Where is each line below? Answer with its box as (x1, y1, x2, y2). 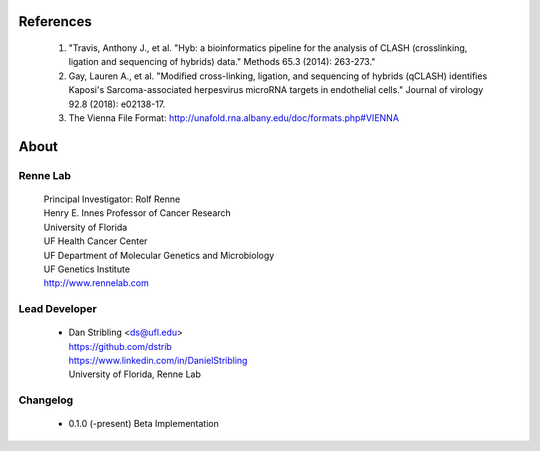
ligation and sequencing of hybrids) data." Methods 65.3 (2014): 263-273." (68, 56, 376, 68)
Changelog (18, 393, 74, 407)
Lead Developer (18, 302, 97, 316)
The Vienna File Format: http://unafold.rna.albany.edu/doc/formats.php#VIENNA (68, 111, 400, 124)
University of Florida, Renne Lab (68, 368, 202, 380)
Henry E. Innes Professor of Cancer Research (43, 207, 232, 219)
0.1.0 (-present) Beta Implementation (68, 418, 219, 430)
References (18, 13, 92, 30)
